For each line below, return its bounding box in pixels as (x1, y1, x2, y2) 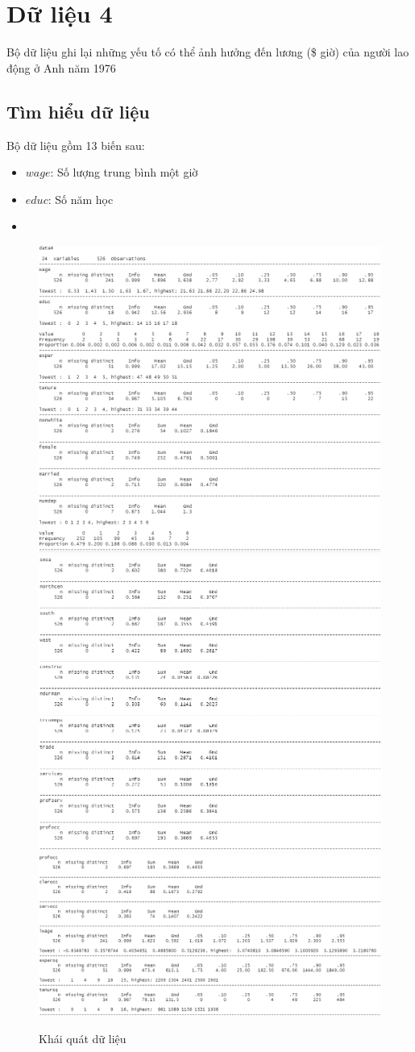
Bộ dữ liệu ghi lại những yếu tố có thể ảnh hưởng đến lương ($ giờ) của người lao (6, 44, 409, 60)
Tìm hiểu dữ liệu (6, 98, 150, 123)
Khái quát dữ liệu (39, 1029, 127, 1046)
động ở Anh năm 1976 (6, 59, 116, 76)
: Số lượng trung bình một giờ (50, 164, 198, 181)
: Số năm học (48, 190, 114, 207)
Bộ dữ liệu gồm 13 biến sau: (6, 136, 145, 153)
